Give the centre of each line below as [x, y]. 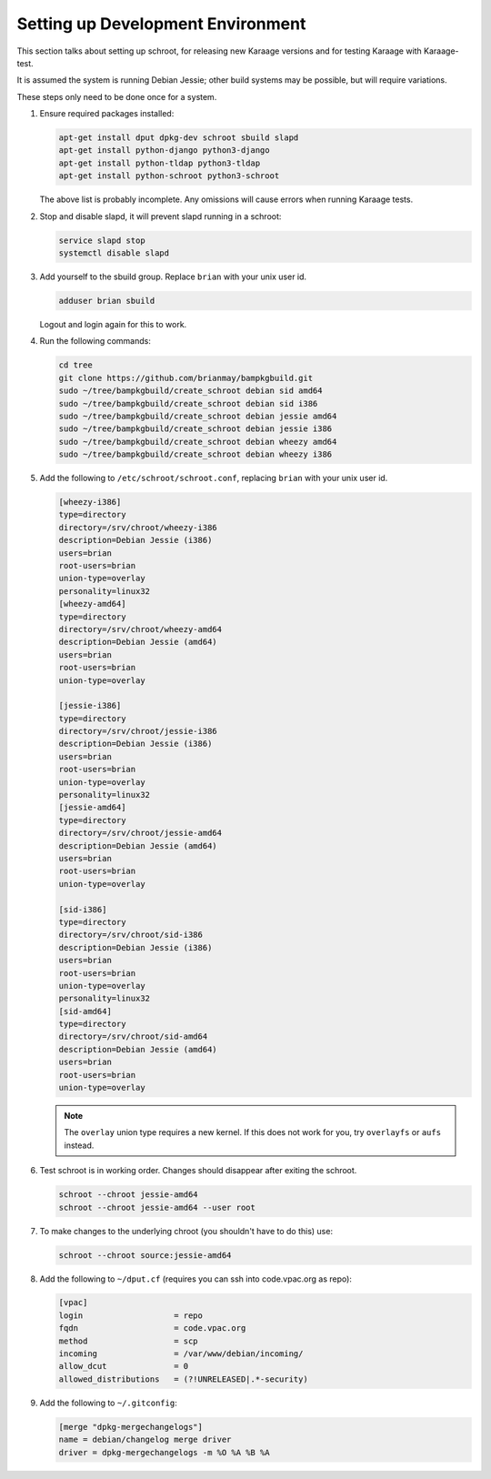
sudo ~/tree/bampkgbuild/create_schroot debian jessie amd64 [198, 416]
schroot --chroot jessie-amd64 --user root [157, 1207]
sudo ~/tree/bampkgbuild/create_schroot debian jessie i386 [195, 429]
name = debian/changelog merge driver [145, 1440]
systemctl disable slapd [114, 253]
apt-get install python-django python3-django [164, 151]
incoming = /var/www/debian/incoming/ [181, 1354]
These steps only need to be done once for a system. [117, 96]
